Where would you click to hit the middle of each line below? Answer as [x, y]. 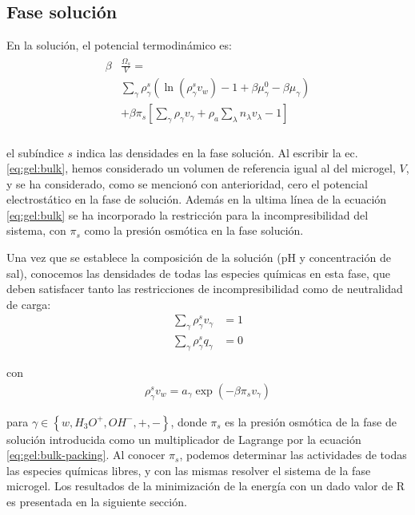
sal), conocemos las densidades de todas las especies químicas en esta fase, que [198, 273]
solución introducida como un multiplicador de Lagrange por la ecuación [184, 439]
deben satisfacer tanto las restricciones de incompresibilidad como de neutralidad [205, 289]
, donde [189, 421]
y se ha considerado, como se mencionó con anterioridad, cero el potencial [187, 183]
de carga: [29, 304]
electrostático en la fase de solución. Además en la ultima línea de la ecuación [197, 199]
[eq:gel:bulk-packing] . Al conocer [86, 455]
